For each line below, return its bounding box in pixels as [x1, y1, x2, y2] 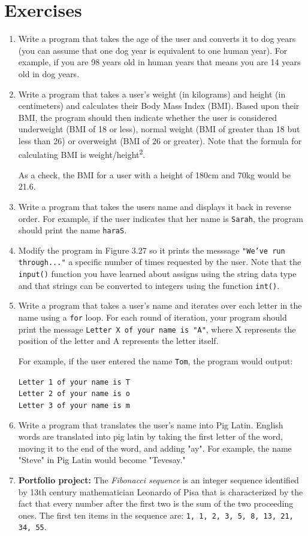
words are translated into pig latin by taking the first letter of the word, [18, 430, 283, 443]
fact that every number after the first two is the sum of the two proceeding [18, 497, 294, 510]
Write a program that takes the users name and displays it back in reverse [18, 200, 291, 212]
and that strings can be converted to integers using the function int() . [18, 279, 280, 291]
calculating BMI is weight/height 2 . [18, 147, 146, 161]
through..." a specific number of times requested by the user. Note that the [18, 255, 301, 268]
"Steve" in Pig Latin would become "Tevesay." [18, 453, 186, 466]
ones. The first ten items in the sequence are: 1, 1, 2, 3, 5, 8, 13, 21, [18, 508, 294, 521]
